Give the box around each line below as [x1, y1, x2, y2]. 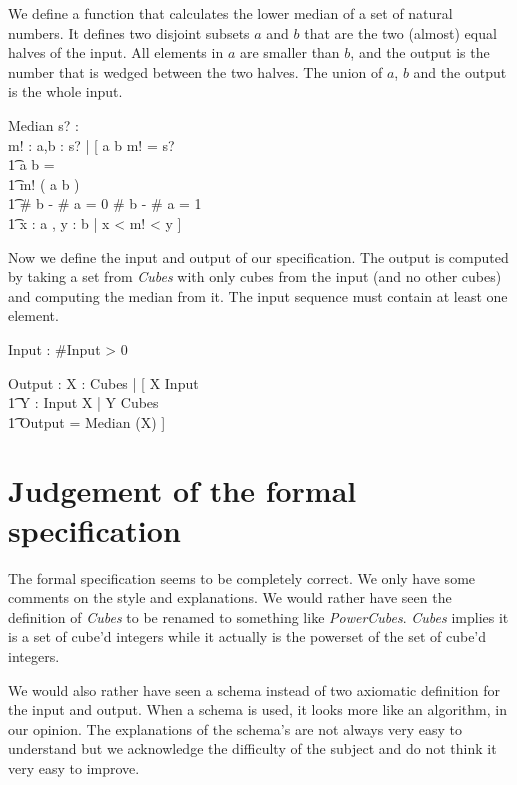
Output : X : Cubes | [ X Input [8, 372, 199, 393]
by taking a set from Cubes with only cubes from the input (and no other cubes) [8, 266, 502, 287]
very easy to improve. [8, 757, 140, 778]
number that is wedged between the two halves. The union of [8, 61, 383, 82]
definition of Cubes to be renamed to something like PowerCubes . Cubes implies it [8, 606, 509, 627]
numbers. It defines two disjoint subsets [8, 22, 250, 43]
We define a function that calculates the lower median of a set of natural [8, 3, 453, 23]
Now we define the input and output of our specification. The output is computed [8, 246, 509, 267]
